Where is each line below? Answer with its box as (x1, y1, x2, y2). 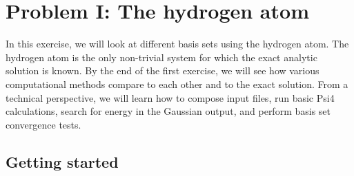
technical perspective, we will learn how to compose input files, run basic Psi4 (6, 90, 335, 104)
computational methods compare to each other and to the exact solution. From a (6, 76, 348, 91)
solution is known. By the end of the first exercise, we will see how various (6, 63, 319, 78)
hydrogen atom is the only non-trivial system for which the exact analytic (6, 49, 317, 64)
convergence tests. (6, 117, 81, 131)
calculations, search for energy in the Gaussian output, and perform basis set (6, 104, 331, 118)
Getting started (6, 151, 119, 172)
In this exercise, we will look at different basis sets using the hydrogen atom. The (6, 36, 349, 51)
